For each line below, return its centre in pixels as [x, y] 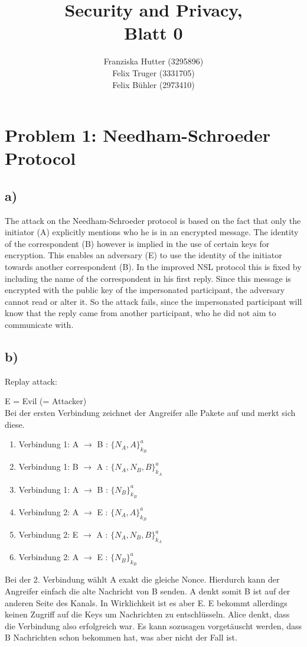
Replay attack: [31, 381]
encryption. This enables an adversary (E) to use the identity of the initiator [143, 255]
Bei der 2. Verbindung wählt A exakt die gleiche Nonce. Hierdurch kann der [142, 579]
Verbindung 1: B [48, 466]
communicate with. [39, 325]
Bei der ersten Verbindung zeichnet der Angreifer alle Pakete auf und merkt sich [150, 412]
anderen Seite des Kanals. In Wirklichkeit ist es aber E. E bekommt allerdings [146, 602]
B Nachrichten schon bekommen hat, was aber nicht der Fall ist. [121, 637]
